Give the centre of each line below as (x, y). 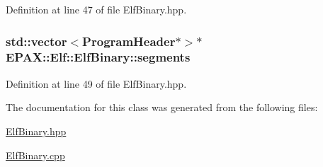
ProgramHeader (129, 41)
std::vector (36, 41)
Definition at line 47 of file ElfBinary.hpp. (96, 9)
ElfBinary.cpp (35, 155)
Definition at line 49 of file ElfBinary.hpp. (96, 83)
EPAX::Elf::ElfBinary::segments (98, 57)
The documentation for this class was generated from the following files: (162, 107)
